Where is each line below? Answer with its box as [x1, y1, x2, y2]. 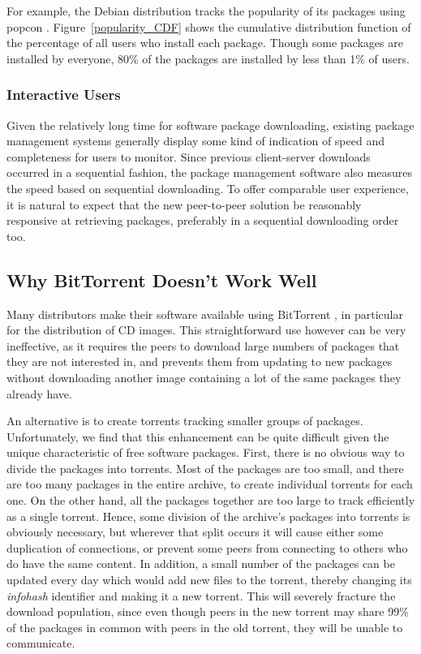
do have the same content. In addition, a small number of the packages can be [6, 555, 395, 572]
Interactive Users [6, 84, 121, 105]
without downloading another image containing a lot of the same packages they [6, 368, 402, 385]
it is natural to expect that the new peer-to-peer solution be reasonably [6, 196, 362, 213]
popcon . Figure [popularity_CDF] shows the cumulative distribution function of [6, 18, 411, 35]
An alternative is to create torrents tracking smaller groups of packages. [6, 412, 363, 429]
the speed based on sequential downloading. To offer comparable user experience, [6, 179, 409, 196]
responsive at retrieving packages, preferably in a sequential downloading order [6, 212, 399, 229]
